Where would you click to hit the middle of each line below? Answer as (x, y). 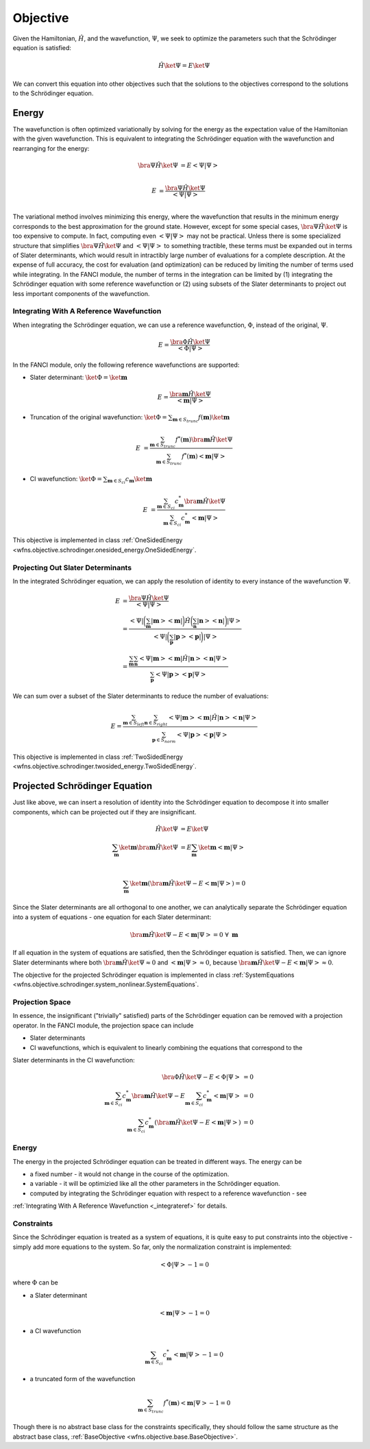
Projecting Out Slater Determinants (72, 568)
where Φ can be (35, 1282)
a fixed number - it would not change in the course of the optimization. (129, 1174)
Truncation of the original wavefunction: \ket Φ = (99, 417)
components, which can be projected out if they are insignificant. (104, 812)
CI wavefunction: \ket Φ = (66, 478)
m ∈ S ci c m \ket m (130, 480)
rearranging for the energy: (51, 148)
